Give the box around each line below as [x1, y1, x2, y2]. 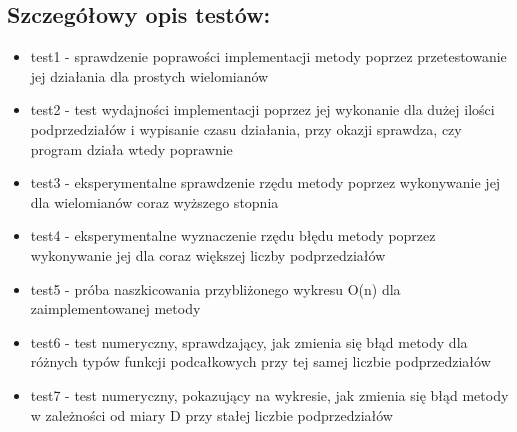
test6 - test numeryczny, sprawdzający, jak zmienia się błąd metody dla [30, 331, 468, 352]
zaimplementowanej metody [30, 298, 201, 319]
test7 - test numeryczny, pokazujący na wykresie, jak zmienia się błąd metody [30, 384, 509, 405]
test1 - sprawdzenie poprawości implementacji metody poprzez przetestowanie [30, 46, 507, 67]
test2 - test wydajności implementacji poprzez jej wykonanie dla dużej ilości [30, 99, 495, 120]
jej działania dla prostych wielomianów [30, 65, 269, 86]
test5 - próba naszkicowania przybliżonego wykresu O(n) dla [30, 278, 401, 299]
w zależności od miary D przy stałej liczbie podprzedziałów [30, 404, 393, 425]
